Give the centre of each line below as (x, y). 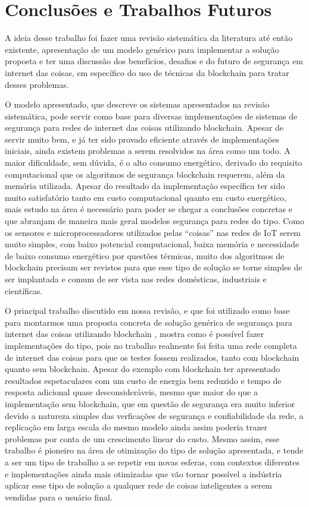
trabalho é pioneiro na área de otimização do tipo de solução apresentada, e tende (154, 450)
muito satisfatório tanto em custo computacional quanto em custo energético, (146, 197)
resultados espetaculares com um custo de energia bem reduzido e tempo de (143, 380)
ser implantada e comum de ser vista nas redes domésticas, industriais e (136, 279)
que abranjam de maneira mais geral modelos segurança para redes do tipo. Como (154, 221)
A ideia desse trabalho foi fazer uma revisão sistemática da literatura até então (149, 38)
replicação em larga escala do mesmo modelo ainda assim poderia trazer (136, 427)
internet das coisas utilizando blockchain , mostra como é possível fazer (135, 334)
